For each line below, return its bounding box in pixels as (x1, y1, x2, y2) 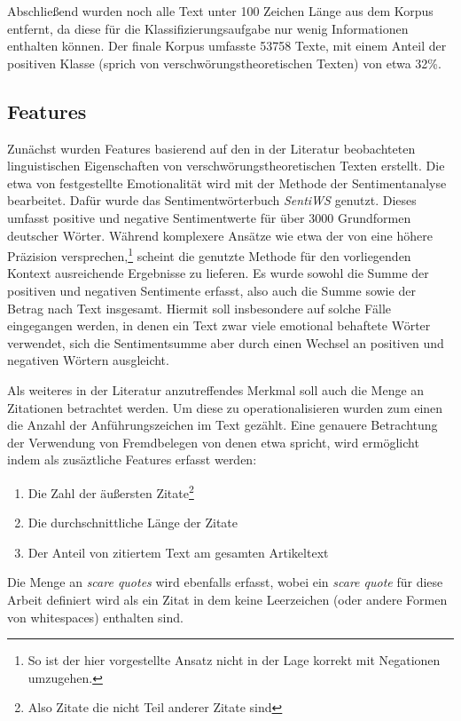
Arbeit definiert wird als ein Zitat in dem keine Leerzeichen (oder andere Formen (7, 590, 448, 608)
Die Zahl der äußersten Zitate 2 (27, 480, 194, 502)
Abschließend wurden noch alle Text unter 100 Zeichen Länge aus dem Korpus (7, 2, 434, 20)
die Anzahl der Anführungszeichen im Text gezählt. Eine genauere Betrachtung (7, 416, 438, 434)
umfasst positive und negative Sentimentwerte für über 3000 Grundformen (7, 208, 411, 226)
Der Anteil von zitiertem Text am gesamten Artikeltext (27, 543, 329, 561)
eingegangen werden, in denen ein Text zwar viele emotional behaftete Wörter (7, 316, 431, 335)
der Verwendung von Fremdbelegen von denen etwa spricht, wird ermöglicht (7, 432, 419, 451)
